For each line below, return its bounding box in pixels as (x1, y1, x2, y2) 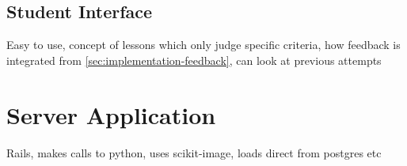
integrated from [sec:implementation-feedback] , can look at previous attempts (6, 51, 382, 68)
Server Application (6, 98, 216, 130)
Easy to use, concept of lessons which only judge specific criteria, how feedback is (6, 36, 401, 53)
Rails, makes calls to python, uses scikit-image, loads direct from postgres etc (6, 144, 382, 160)
